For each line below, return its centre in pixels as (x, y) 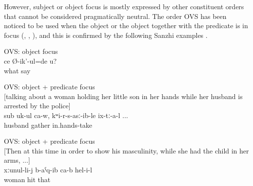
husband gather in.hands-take (48, 125)
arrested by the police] (37, 106)
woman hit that (27, 179)
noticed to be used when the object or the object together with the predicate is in (126, 25)
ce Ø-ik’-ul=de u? (30, 60)
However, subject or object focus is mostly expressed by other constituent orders (124, 6)
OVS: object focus (31, 51)
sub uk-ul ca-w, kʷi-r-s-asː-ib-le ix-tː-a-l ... (66, 115)
